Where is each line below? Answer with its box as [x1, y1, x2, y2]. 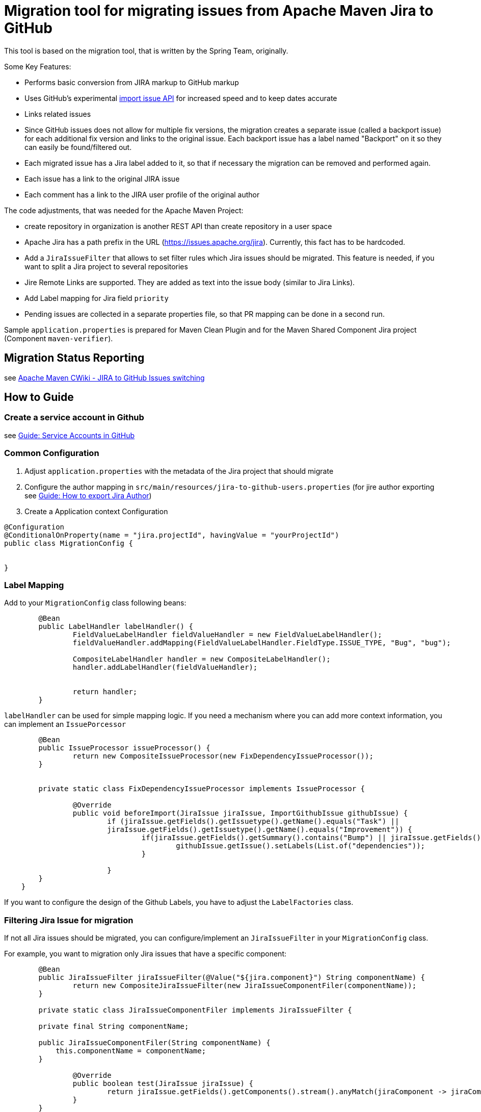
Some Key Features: [4, 62, 71, 71]
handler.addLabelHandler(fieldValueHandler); [72, 663, 258, 672]
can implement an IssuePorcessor [4, 720, 126, 729]
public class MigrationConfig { [4, 539, 133, 547]
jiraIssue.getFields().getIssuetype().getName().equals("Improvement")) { [107, 825, 412, 834]
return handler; [72, 688, 138, 696]
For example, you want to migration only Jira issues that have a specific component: [4, 949, 287, 958]
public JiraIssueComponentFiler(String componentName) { [38, 1039, 271, 1047]
